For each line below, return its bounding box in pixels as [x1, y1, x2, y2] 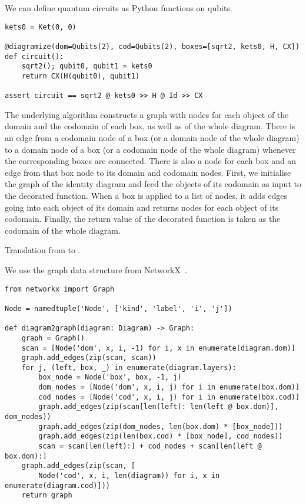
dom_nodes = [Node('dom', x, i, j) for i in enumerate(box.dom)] [38, 383, 300, 392]
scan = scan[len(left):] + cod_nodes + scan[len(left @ [38, 442, 262, 451]
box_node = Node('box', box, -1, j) [38, 373, 182, 382]
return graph [21, 491, 72, 500]
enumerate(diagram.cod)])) [5, 481, 110, 490]
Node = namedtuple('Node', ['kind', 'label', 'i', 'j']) [5, 304, 232, 313]
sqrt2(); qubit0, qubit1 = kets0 [21, 62, 152, 71]
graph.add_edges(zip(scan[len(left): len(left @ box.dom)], [38, 402, 279, 411]
